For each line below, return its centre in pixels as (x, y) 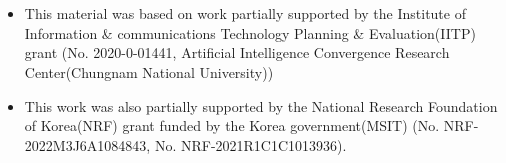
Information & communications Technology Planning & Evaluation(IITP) (250, 32)
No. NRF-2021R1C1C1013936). (250, 144)
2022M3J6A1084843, (87, 144)
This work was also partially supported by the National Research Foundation (261, 105)
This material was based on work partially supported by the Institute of (245, 13)
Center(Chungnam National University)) (149, 71)
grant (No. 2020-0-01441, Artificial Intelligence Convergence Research (237, 52)
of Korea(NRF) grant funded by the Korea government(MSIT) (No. (232, 125)
